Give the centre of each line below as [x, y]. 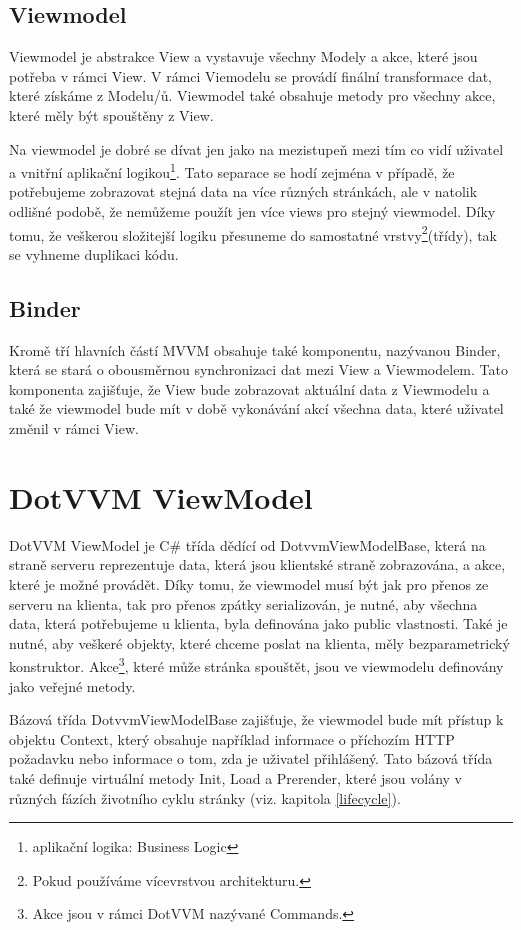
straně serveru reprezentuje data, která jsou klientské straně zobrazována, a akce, [257, 564]
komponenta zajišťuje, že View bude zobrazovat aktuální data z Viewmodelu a [249, 388]
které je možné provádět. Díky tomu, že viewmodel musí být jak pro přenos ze [249, 583]
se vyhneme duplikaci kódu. [94, 253]
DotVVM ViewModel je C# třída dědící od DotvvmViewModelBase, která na [247, 544]
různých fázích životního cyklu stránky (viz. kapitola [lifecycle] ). [205, 797]
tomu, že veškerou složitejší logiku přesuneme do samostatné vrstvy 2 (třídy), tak [253, 233]
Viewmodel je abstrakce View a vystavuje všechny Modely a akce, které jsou [243, 56]
